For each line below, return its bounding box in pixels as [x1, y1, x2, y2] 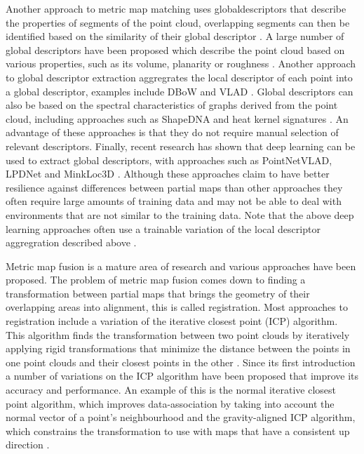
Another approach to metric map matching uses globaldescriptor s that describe [6, 1, 346, 15]
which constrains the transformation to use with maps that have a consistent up [6, 423, 350, 438]
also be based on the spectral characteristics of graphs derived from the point [6, 98, 338, 112]
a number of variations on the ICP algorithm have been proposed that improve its [6, 368, 359, 383]
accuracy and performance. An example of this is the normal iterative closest [6, 382, 337, 397]
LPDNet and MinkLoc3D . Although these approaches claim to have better [6, 166, 330, 181]
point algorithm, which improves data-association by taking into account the [6, 396, 335, 410]
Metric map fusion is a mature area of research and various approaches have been [6, 258, 356, 273]
